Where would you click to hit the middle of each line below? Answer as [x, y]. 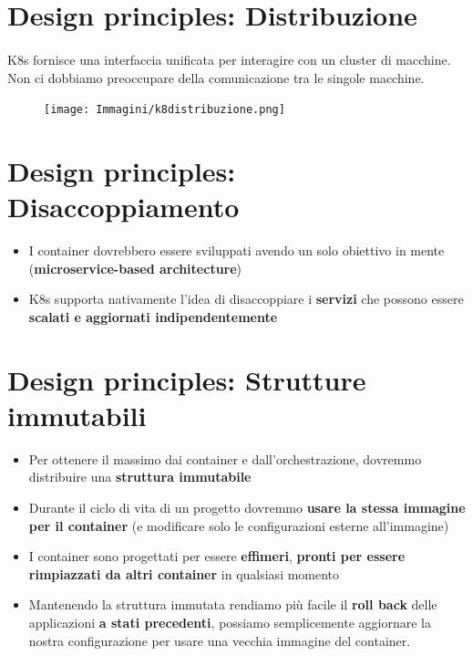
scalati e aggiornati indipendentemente [153, 316]
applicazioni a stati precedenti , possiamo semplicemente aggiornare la [230, 622]
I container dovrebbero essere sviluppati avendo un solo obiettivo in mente [236, 250]
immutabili [77, 415]
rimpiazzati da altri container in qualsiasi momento [184, 573]
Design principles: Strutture [187, 379]
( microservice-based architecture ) [135, 268]
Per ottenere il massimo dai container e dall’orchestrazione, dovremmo [225, 458]
